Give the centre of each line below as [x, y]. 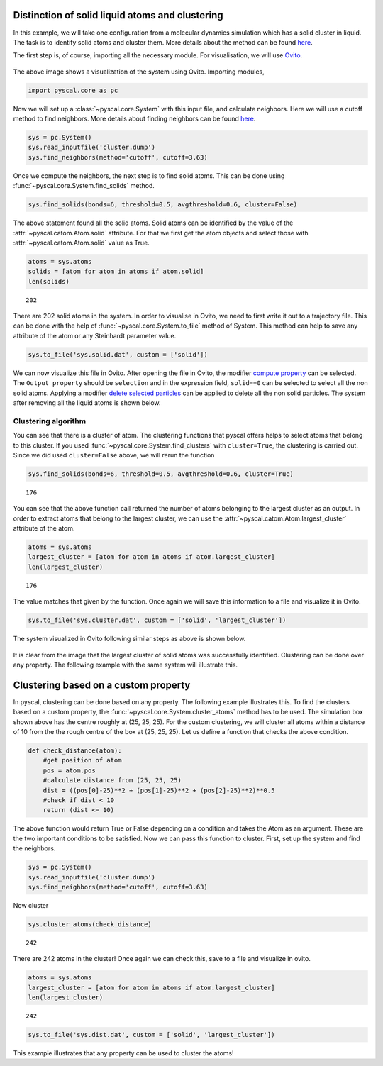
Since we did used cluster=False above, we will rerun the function [114, 455]
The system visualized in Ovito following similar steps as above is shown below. [129, 639]
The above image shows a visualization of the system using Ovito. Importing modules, [139, 72]
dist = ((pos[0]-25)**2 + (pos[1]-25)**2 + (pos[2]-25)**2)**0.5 [159, 790]
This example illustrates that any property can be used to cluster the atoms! [123, 1053]
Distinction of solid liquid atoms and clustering [118, 15]
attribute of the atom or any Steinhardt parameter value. [95, 335]
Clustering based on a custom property [102, 685]
